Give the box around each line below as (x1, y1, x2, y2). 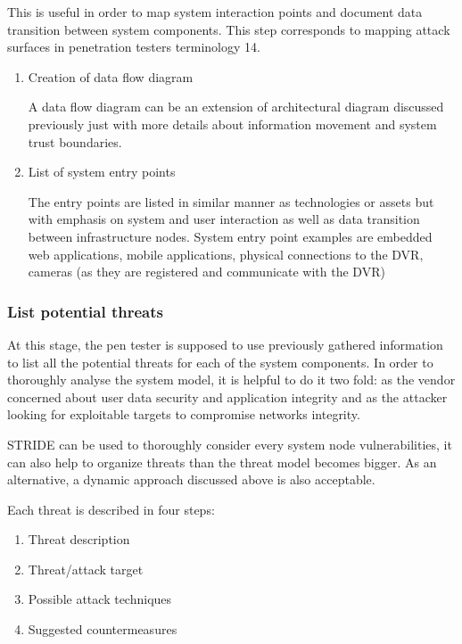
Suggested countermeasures (28, 620, 177, 639)
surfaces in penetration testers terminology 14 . (7, 37, 260, 56)
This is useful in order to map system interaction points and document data (7, 3, 423, 21)
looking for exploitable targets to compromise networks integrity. (7, 405, 360, 424)
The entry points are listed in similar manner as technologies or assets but (28, 192, 434, 211)
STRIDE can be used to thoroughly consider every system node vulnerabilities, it (7, 434, 452, 453)
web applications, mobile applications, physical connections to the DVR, (28, 244, 424, 263)
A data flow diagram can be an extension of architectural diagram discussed (28, 97, 444, 116)
